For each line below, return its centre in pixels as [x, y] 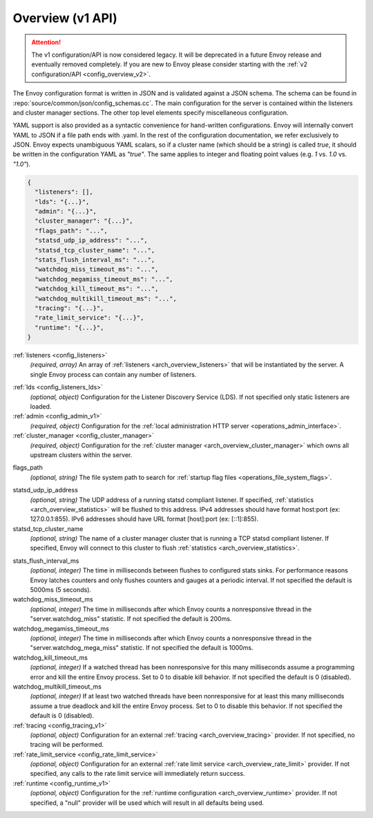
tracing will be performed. [67, 745]
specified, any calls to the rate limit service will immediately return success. [137, 774]
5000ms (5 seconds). [61, 590]
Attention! [46, 42]
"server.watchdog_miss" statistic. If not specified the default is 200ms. [131, 619]
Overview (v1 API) [65, 18]
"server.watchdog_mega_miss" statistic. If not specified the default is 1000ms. [142, 648]
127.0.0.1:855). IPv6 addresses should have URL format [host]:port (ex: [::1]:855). [144, 519]
